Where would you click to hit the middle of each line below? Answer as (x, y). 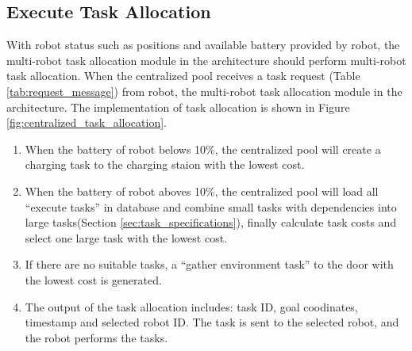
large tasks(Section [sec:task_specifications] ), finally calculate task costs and (211, 222)
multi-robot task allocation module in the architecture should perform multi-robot (206, 60)
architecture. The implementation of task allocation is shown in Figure (178, 107)
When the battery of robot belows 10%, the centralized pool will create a (203, 149)
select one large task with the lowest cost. (126, 237)
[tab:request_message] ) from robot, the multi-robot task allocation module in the (204, 91)
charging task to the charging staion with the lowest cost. (165, 164)
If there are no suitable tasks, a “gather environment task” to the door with (209, 264)
